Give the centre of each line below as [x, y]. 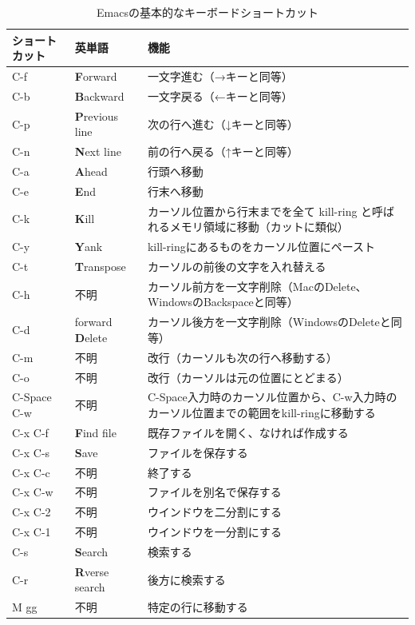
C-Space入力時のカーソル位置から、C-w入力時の [272, 397]
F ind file [95, 432]
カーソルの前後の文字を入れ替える [237, 266]
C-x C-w [33, 492]
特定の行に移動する [198, 607]
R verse [92, 571]
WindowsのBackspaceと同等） [223, 302]
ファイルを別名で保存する [214, 492]
